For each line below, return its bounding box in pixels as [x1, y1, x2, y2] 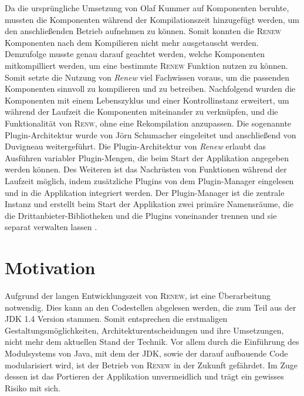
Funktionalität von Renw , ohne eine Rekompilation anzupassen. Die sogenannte [5, 117, 292, 129]
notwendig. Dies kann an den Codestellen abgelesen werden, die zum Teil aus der [5, 301, 296, 313]
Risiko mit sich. [5, 381, 60, 394]
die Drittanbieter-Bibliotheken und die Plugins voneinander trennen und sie [5, 209, 277, 221]
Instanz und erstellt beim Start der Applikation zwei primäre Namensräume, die [5, 198, 294, 210]
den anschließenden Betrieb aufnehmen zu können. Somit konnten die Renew [5, 25, 282, 37]
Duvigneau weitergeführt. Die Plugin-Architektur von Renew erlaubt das [5, 140, 266, 152]
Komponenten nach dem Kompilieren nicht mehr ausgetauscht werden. [5, 36, 259, 48]
